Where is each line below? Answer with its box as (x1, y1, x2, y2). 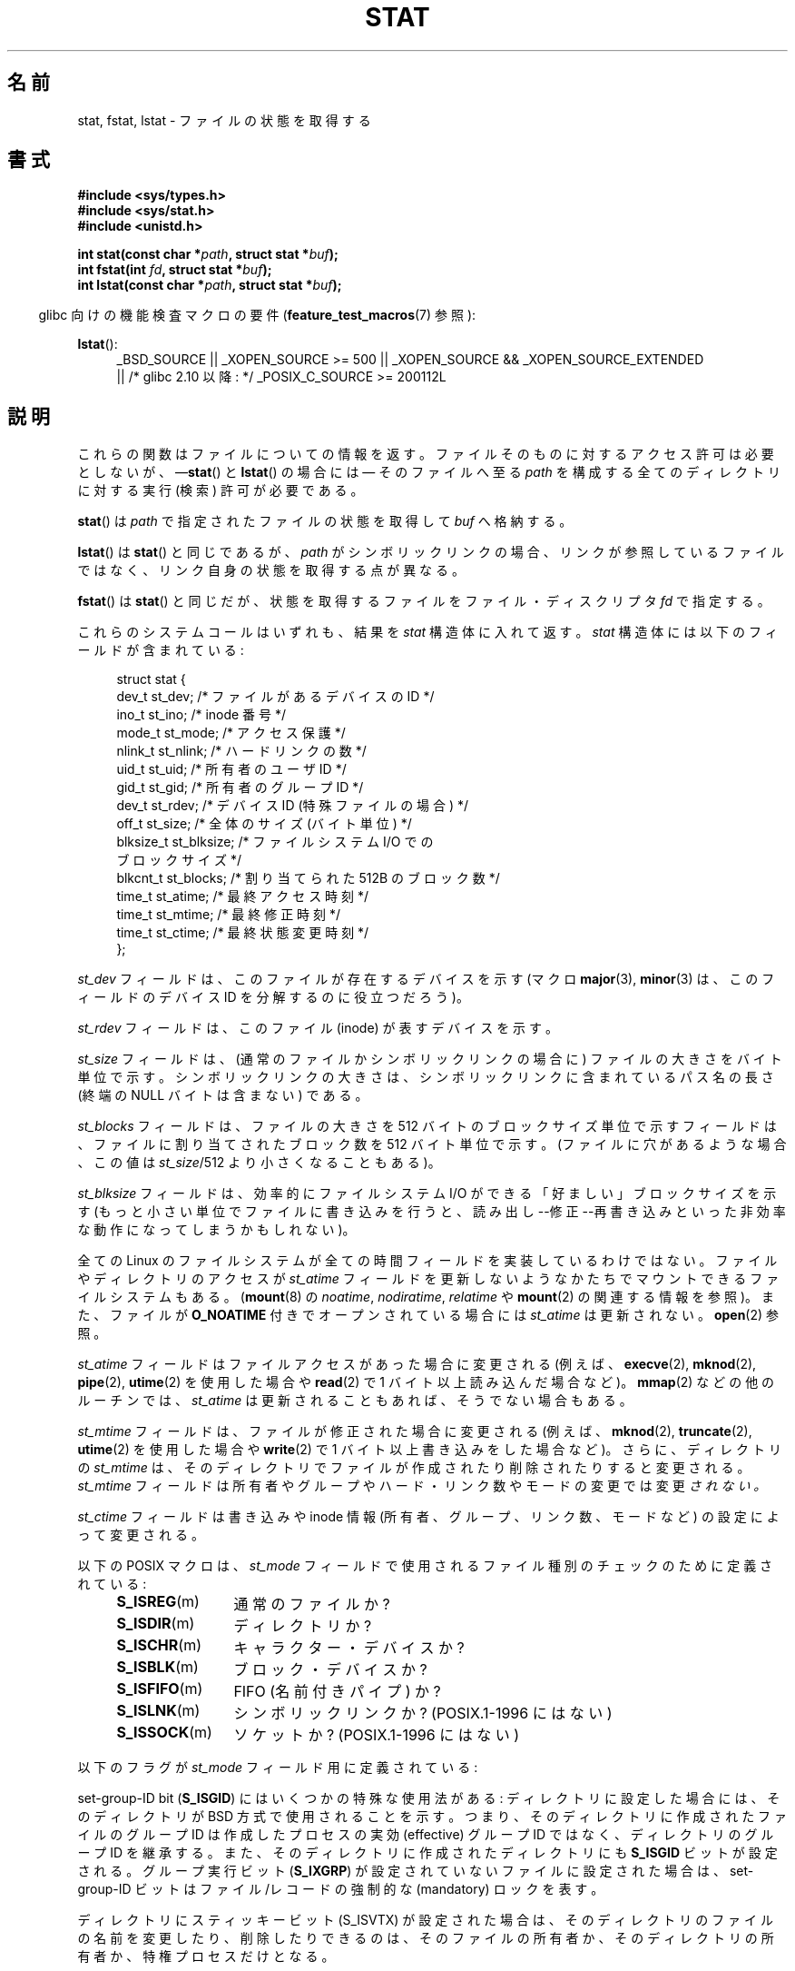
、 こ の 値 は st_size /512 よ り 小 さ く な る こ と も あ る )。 (77, 1154, 441, 1171)
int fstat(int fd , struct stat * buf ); (77, 262, 272, 278)
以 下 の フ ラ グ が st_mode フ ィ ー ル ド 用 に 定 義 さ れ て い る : (77, 1759, 478, 1776)
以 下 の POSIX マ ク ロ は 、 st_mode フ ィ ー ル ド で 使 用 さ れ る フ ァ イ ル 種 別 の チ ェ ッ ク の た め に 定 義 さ (77, 1558, 773, 1574)
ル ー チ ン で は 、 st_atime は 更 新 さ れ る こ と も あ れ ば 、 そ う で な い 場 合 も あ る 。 (77, 1392, 633, 1409)
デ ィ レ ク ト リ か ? (233, 1617, 372, 1636)
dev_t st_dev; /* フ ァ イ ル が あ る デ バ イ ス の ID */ (116, 688, 435, 705)
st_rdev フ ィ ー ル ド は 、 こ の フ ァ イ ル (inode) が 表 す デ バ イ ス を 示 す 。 (77, 1020, 558, 1036)
